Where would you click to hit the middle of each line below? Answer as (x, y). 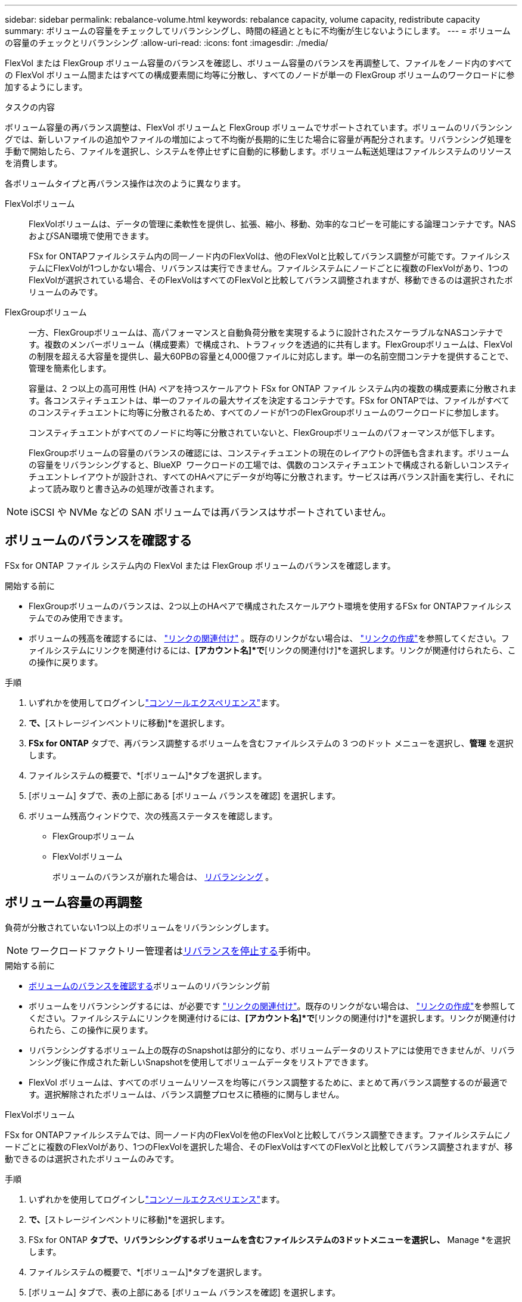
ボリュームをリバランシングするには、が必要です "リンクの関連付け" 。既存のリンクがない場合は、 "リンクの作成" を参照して (272, 1006)
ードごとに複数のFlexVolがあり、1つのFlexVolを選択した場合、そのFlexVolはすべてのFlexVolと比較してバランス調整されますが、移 (259, 1146)
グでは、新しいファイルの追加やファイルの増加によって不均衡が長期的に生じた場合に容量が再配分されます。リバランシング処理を (259, 139)
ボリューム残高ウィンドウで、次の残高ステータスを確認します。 (153, 816)
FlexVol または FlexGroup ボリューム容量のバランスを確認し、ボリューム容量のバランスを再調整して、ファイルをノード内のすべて (259, 63)
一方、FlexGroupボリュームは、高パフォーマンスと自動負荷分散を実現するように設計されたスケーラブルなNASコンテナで (266, 332)
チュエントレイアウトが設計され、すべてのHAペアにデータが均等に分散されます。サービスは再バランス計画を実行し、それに (271, 477)
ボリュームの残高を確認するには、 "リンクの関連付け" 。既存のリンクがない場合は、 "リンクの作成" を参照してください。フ (269, 638)
